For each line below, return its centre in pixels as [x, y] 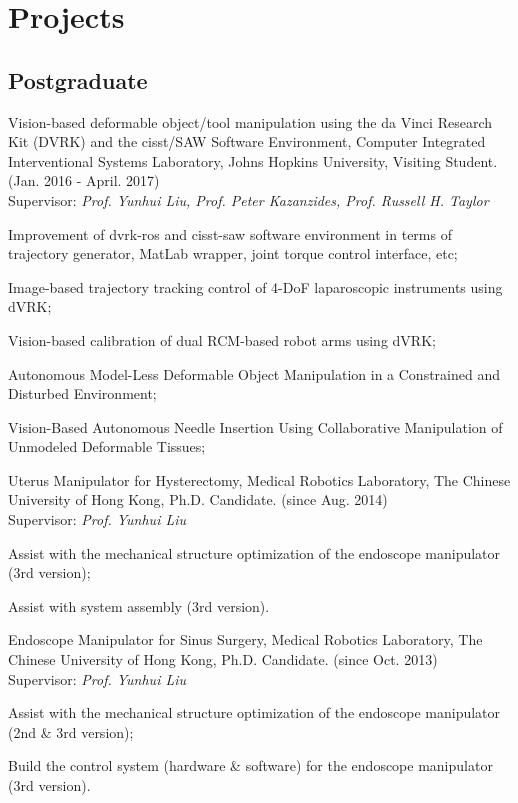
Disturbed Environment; [82, 393]
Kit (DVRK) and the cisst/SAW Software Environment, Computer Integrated [247, 141]
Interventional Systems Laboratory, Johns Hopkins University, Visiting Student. [253, 160]
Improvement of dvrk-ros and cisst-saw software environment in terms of [230, 233]
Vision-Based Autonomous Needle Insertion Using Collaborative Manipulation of [255, 426]
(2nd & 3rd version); [71, 731]
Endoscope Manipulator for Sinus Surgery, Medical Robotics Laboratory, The [245, 639]
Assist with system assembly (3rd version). [139, 605]
